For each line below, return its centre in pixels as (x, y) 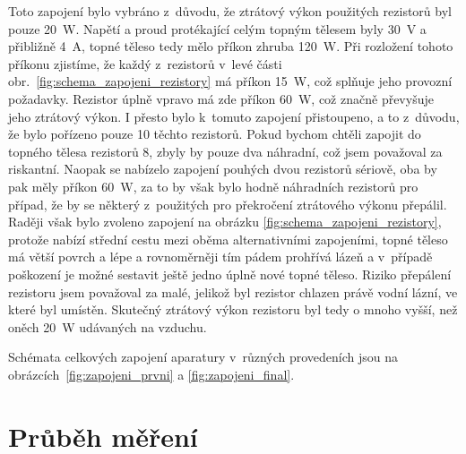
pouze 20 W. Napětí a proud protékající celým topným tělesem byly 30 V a (217, 28)
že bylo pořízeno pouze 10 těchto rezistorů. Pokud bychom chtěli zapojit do (215, 134)
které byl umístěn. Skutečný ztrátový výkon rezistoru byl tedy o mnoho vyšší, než (233, 309)
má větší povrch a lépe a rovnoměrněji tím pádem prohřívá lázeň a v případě (220, 257)
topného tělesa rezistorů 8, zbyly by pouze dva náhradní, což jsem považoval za (225, 151)
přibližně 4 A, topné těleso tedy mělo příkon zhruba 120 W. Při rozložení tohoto (231, 46)
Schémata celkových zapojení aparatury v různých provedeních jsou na (203, 357)
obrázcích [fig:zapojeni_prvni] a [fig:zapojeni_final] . (151, 374)
